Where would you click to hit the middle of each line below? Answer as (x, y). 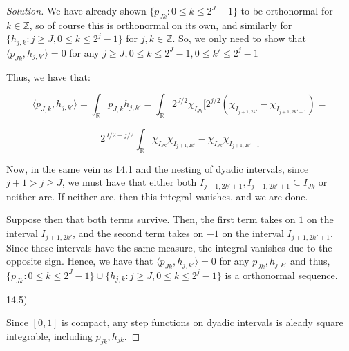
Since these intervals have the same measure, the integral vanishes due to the (169, 247)
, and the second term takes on (138, 233)
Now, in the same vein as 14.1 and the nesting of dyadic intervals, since (158, 168)
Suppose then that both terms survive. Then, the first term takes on (151, 219)
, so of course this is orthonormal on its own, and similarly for (161, 25)
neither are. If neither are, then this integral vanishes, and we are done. (157, 196)
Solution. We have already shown (76, 10)
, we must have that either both (129, 182)
